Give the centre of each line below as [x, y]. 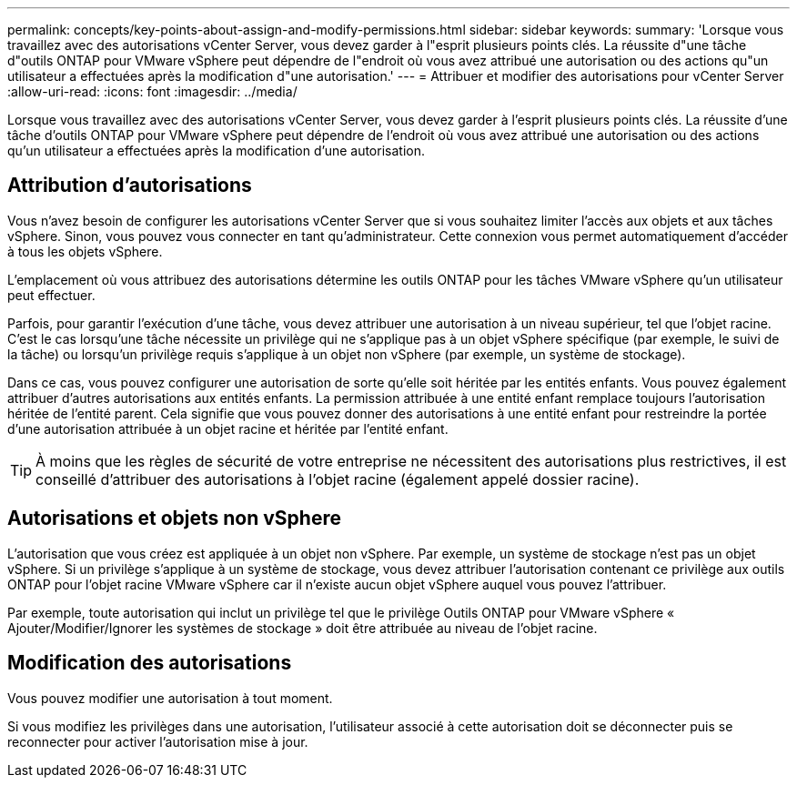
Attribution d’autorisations [130, 186]
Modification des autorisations [150, 663]
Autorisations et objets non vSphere [174, 518]
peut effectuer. [51, 295]
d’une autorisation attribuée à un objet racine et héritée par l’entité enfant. [228, 428]
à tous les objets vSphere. [85, 251]
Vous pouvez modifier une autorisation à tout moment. [170, 698]
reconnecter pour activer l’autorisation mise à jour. [158, 741]
